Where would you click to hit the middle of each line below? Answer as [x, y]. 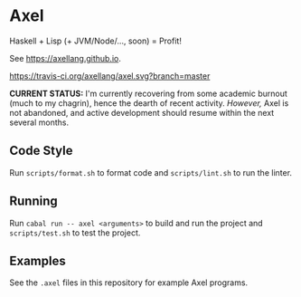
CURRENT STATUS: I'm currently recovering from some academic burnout [148, 93]
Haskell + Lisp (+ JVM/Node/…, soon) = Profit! [96, 41]
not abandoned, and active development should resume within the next [142, 112]
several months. [39, 122]
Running [34, 201]
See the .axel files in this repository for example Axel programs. [129, 283]
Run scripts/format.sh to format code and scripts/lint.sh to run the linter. [150, 172]
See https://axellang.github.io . [66, 58]
